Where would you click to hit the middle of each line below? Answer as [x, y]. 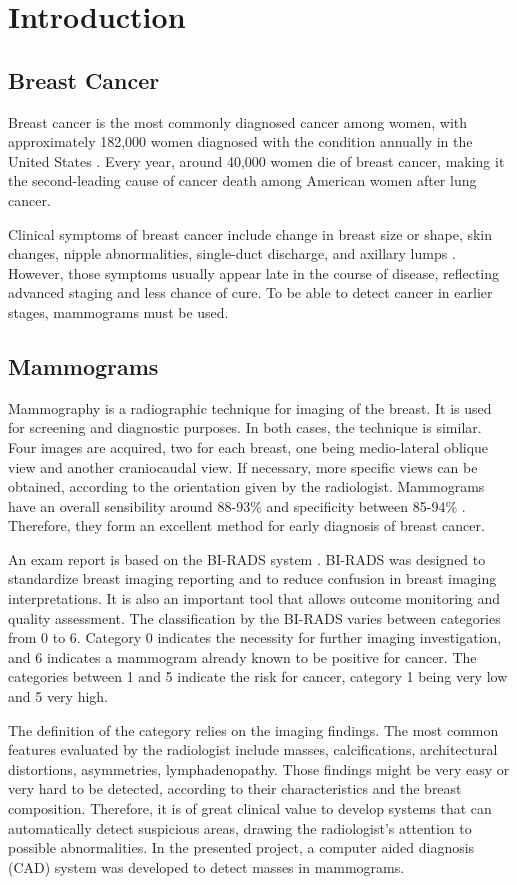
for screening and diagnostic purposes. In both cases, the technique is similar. [245, 427]
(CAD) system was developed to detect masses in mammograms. [206, 866]
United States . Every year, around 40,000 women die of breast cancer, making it [256, 160]
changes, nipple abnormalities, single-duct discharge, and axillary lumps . [232, 253]
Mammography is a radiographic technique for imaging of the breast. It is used [250, 407]
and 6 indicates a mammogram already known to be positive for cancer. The [242, 656]
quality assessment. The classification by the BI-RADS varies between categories [254, 617]
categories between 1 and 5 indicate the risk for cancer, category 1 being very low [258, 676]
